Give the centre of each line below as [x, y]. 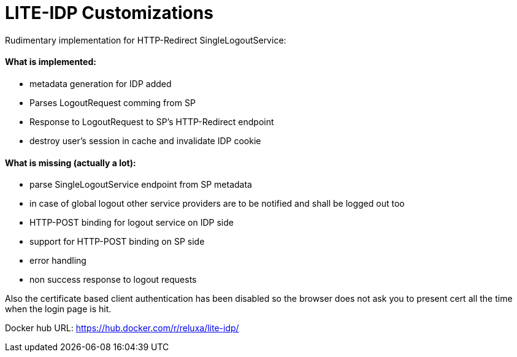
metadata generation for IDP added [101, 83]
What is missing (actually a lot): [71, 163]
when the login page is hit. [58, 309]
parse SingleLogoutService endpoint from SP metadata [141, 185]
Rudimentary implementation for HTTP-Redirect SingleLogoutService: [146, 40]
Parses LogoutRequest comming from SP [113, 102]
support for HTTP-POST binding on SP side [117, 242]
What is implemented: [51, 62]
